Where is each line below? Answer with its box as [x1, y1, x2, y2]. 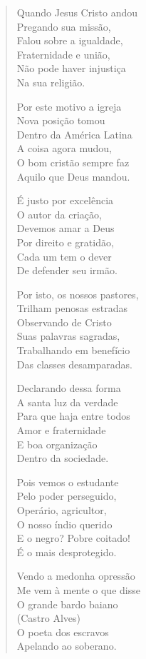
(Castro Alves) [16, 610, 81, 625]
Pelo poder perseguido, [16, 488, 117, 503]
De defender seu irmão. [16, 263, 118, 278]
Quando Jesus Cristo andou [16, 5, 138, 19]
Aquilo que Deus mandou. [16, 168, 130, 183]
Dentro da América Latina [16, 126, 132, 141]
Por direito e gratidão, [16, 234, 114, 249]
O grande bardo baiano [16, 596, 118, 611]
